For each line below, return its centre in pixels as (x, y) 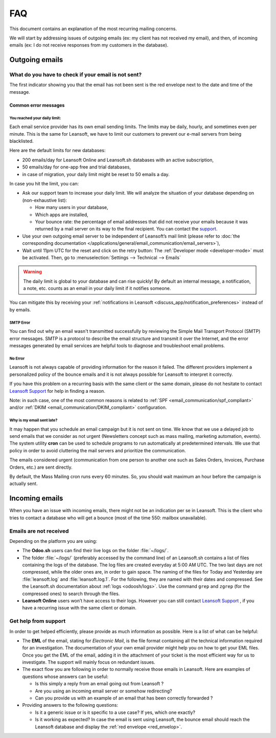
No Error (17, 359)
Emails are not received (39, 531)
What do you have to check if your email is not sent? (76, 75)
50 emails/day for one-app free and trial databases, (77, 167)
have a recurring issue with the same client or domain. (79, 608)
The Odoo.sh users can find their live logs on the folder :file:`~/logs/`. (95, 551)
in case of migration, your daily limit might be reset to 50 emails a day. (96, 174)
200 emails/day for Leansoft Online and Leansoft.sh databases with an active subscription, (118, 160)
